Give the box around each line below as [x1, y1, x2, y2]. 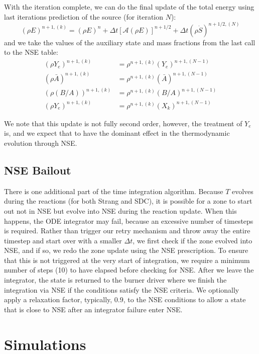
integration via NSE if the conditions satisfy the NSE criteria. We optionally [4, 284, 239, 295]
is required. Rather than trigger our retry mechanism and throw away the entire [4, 225, 250, 236]
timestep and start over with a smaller [4, 235, 122, 245]
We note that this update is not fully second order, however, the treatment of [4, 118, 242, 128]
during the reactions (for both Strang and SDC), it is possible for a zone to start [4, 196, 252, 206]
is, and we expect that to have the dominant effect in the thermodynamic [4, 128, 230, 138]
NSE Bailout [4, 162, 71, 178]
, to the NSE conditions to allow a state [123, 294, 246, 305]
